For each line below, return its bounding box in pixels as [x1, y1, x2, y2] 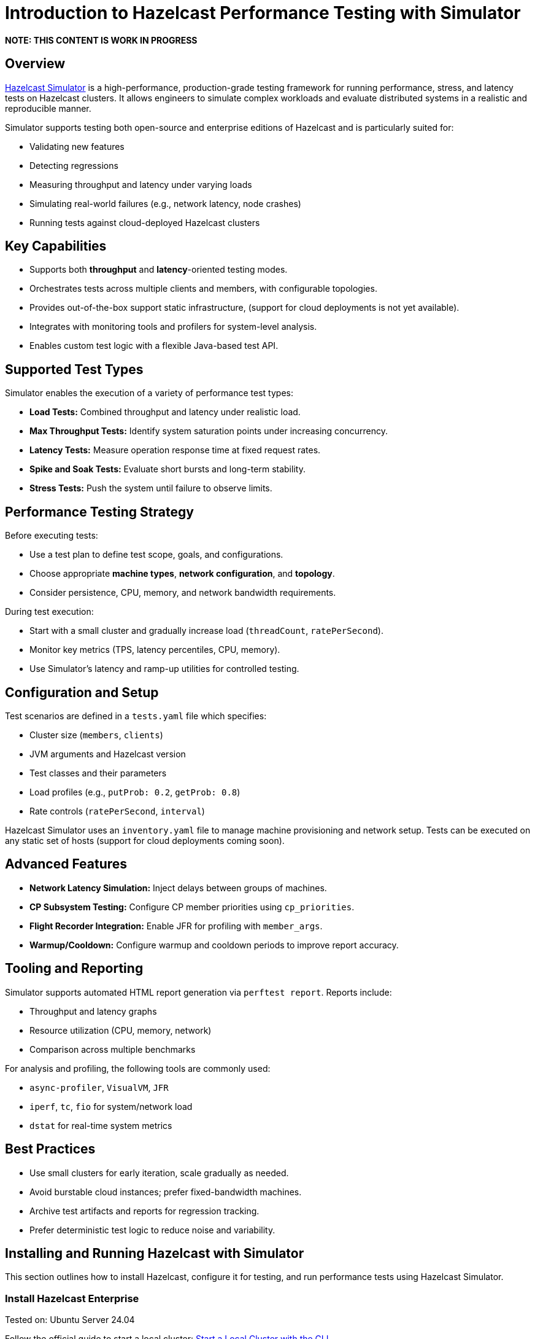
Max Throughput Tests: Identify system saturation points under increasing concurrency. [29, 426, 388, 437]
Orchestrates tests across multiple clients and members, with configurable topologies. [29, 283, 377, 294]
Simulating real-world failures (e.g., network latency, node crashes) [29, 198, 301, 209]
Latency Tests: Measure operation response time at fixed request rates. [29, 445, 321, 456]
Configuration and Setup [5, 684, 159, 700]
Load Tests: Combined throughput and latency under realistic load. [29, 407, 301, 418]
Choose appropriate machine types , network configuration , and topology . [29, 568, 335, 579]
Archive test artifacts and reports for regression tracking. [29, 1205, 260, 1216]
